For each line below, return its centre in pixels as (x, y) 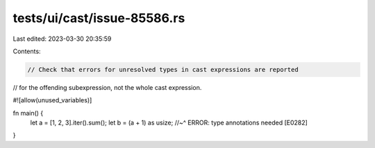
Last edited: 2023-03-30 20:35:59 (62, 39)
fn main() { (28, 113)
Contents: (27, 51)
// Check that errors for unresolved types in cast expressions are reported (163, 70)
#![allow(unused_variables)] (52, 100)
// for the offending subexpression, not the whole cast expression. (107, 87)
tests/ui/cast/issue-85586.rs (99, 18)
